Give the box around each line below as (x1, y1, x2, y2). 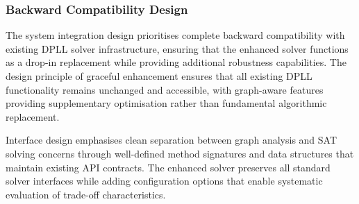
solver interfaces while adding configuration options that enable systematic (6, 173, 323, 188)
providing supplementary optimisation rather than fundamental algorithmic (6, 96, 327, 110)
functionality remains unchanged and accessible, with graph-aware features (6, 82, 324, 96)
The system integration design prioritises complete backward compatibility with (6, 28, 345, 42)
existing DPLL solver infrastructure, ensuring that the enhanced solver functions (6, 41, 349, 56)
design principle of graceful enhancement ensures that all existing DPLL (6, 69, 312, 83)
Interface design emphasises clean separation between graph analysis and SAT (6, 133, 337, 147)
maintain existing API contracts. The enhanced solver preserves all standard (6, 160, 331, 174)
